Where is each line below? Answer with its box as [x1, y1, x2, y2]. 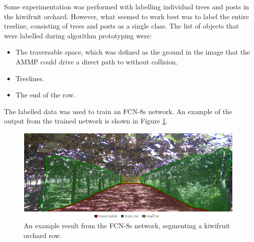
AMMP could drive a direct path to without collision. [15, 56, 178, 66]
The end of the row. [15, 90, 76, 100]
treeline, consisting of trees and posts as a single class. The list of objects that [4, 21, 239, 31]
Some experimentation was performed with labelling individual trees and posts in [4, 1, 249, 11]
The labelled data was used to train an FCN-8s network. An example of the [4, 106, 232, 116]
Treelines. [15, 73, 44, 83]
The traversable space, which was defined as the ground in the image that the [15, 47, 250, 57]
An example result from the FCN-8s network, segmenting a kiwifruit [24, 220, 230, 231]
